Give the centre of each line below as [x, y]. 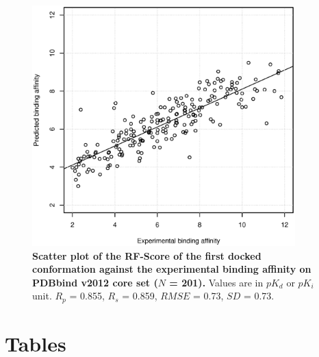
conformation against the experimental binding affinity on [172, 269]
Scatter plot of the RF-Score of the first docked [147, 255]
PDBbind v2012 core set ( [95, 282]
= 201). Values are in [216, 282]
